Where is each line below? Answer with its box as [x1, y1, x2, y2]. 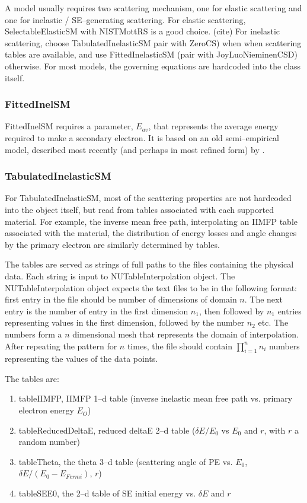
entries [277, 304, 302, 317]
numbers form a [5, 327, 62, 340]
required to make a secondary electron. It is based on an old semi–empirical [5, 131, 279, 144]
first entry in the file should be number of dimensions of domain [5, 293, 237, 305]
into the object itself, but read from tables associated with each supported [5, 203, 274, 215]
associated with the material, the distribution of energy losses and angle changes [5, 227, 297, 239]
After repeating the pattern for [5, 339, 117, 352]
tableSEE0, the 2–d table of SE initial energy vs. [18, 487, 196, 499]
